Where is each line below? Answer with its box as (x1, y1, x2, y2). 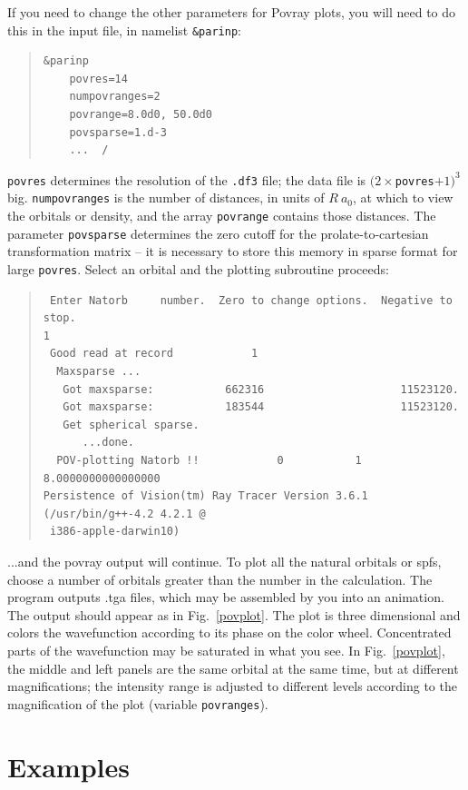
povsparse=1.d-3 (69, 125, 167, 139)
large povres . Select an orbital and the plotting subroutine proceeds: (7, 260, 389, 279)
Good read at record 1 (49, 347, 258, 360)
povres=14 (69, 72, 128, 85)
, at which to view (353, 188, 453, 207)
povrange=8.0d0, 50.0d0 (69, 108, 212, 122)
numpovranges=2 (69, 90, 161, 104)
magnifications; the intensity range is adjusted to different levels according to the (7, 676, 457, 696)
